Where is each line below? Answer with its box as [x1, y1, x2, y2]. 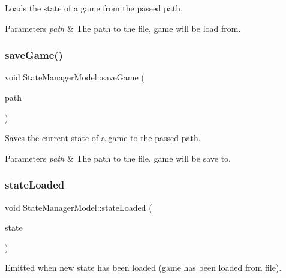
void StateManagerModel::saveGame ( [5, 71, 144, 83]
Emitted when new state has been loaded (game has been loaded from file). [5, 261, 282, 274]
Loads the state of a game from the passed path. [5, 2, 183, 14]
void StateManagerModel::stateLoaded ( [5, 201, 152, 213]
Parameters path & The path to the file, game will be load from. [5, 22, 241, 34]
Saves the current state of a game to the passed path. [5, 131, 201, 144]
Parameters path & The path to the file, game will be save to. [5, 151, 231, 164]
